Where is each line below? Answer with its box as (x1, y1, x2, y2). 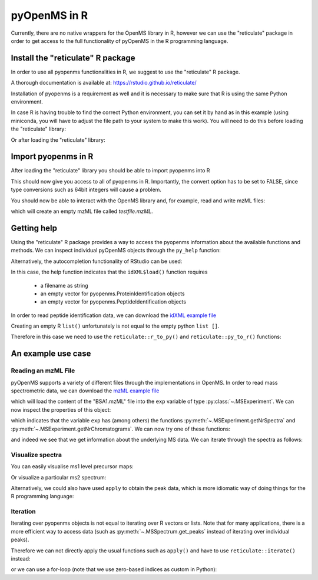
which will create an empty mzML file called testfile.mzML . (11, 208, 153, 215)
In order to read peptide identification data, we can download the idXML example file (11, 312, 217, 319)
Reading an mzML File (11, 366, 75, 375)
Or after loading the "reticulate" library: (11, 136, 105, 144)
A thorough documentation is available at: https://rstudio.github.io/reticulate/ (11, 79, 197, 86)
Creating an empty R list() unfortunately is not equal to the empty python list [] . (11, 322, 220, 329)
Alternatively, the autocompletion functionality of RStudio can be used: (11, 258, 183, 265)
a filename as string (40, 282, 88, 289)
